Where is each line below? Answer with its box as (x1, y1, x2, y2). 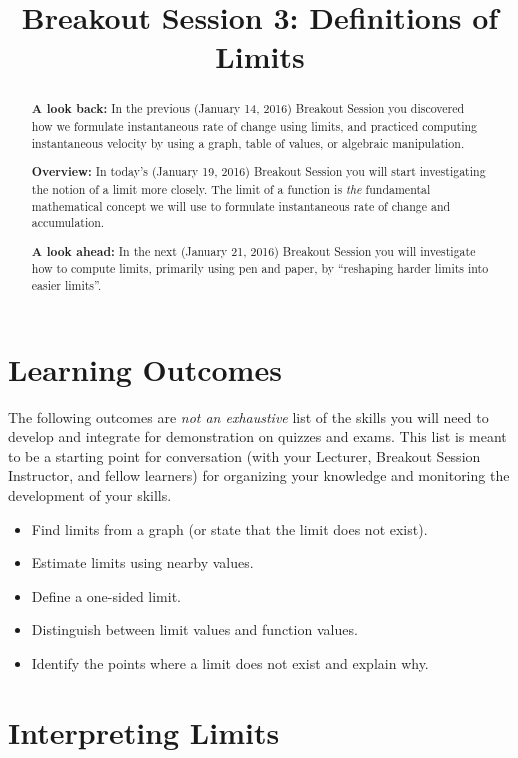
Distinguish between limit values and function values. (31, 619, 358, 640)
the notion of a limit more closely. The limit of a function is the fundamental (31, 180, 431, 197)
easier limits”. (31, 277, 102, 294)
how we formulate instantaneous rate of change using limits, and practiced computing (31, 118, 478, 135)
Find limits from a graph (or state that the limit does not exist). (31, 518, 428, 539)
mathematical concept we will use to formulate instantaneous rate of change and (31, 197, 451, 214)
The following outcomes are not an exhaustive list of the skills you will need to (8, 406, 489, 427)
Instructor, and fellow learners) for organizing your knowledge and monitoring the (8, 465, 510, 486)
